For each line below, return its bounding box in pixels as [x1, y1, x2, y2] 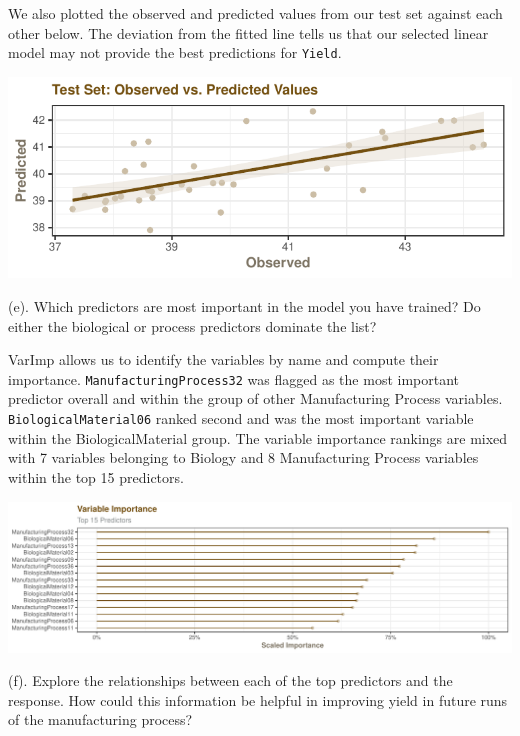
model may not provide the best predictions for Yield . [8, 42, 342, 63]
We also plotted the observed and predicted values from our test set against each [8, 3, 503, 23]
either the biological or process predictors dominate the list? [8, 315, 377, 336]
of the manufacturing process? [8, 709, 193, 730]
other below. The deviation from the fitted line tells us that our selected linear [8, 22, 489, 43]
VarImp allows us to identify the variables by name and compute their [8, 349, 439, 370]
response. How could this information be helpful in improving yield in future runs [8, 689, 508, 710]
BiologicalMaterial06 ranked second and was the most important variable [8, 408, 474, 429]
